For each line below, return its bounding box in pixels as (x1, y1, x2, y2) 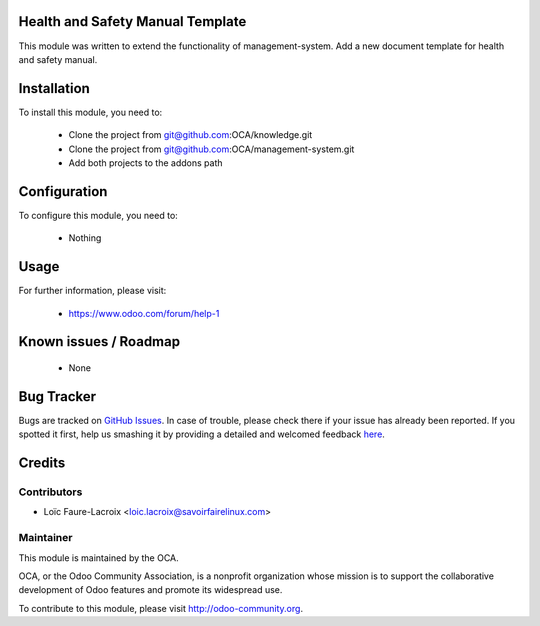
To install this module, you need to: (18, 106, 163, 118)
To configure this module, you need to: (18, 209, 179, 221)
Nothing (68, 232, 102, 244)
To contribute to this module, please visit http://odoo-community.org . (18, 602, 304, 614)
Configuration (18, 183, 108, 200)
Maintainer (18, 531, 73, 545)
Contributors (18, 485, 83, 499)
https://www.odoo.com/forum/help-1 (68, 307, 220, 319)
